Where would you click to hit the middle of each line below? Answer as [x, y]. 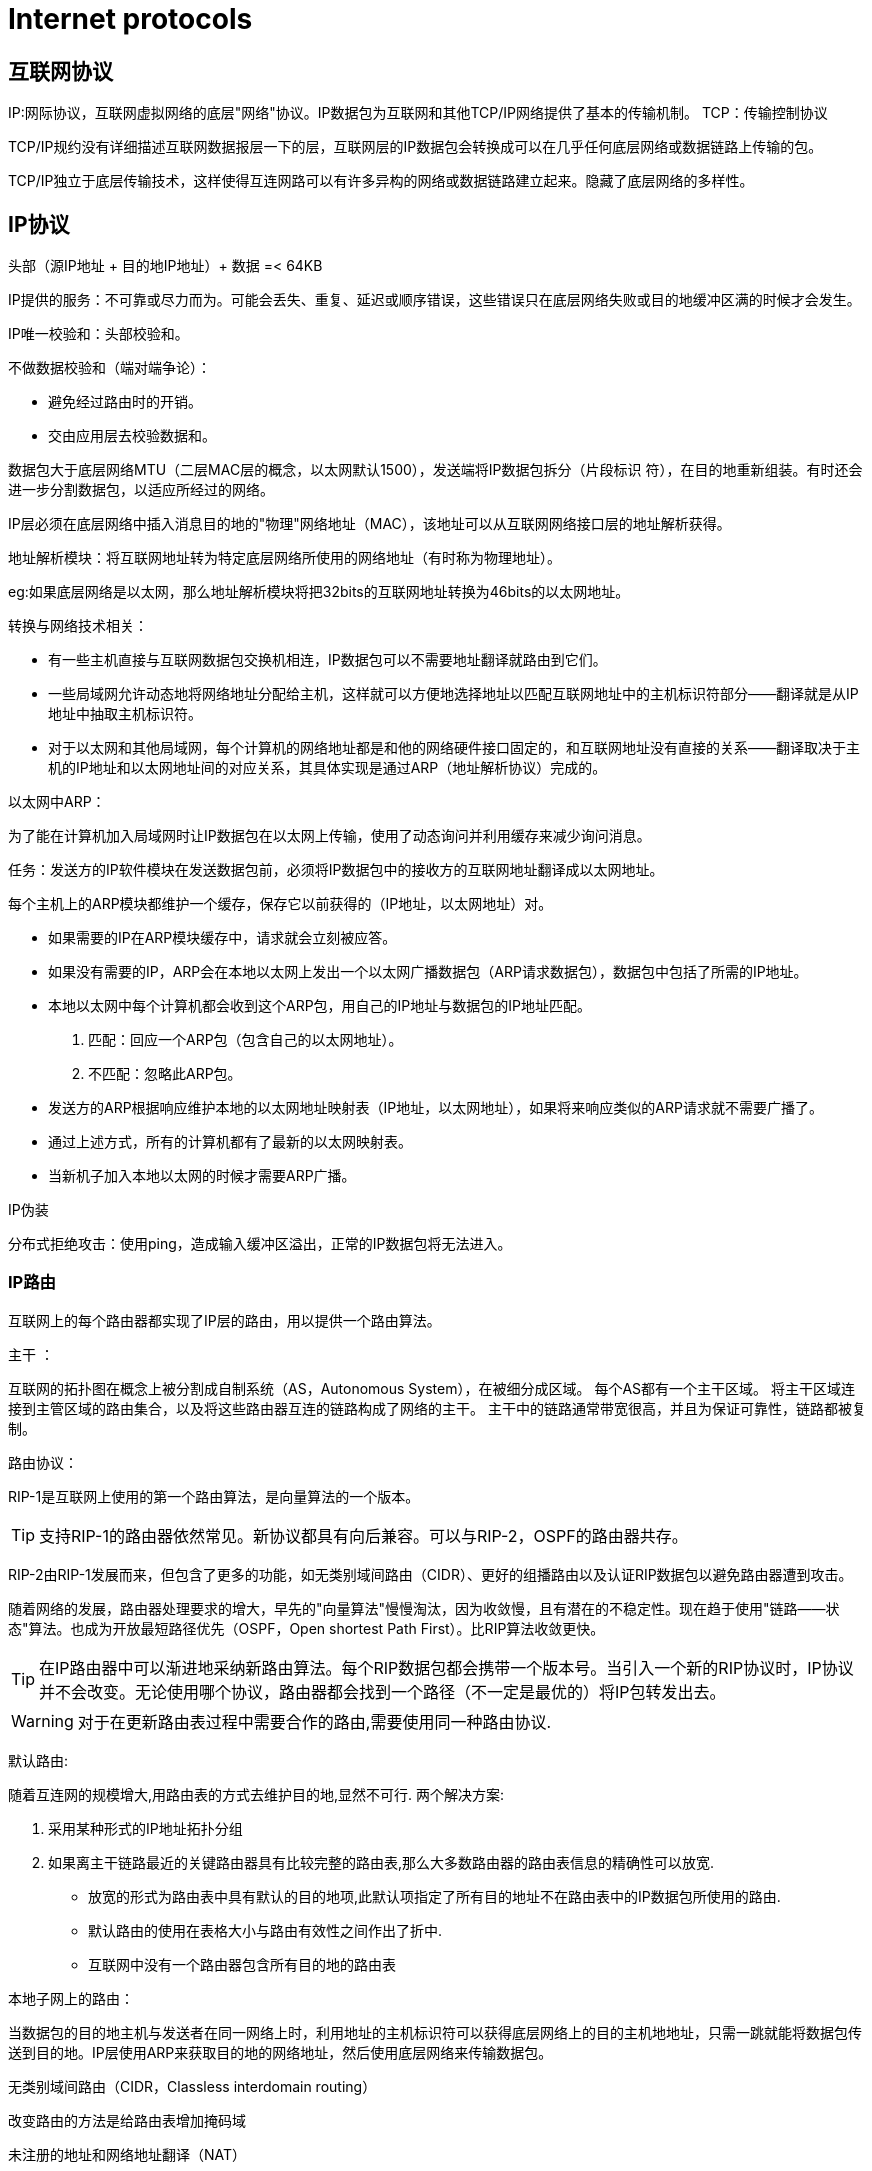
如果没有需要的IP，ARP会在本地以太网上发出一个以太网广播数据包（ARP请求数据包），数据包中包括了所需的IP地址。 [428, 972]
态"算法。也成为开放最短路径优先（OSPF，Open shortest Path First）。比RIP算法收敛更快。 [306, 1628]
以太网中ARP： [57, 802]
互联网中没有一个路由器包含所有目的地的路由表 [242, 1964]
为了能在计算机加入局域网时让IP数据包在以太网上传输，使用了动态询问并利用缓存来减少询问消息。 [329, 836]
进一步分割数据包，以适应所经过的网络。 [141, 490]
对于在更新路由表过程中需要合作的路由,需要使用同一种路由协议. [314, 1721]
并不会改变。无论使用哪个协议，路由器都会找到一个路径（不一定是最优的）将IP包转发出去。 [382, 1691]
